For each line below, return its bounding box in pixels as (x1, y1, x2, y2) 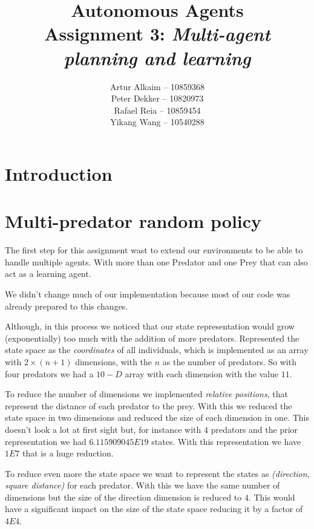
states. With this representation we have (151, 435, 301, 447)
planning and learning (64, 45, 251, 70)
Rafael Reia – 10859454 (114, 103, 201, 116)
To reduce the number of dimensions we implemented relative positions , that (5, 388, 288, 400)
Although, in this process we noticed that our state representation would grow (5, 320, 295, 333)
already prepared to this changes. (5, 299, 128, 312)
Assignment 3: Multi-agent (44, 21, 270, 47)
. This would (248, 490, 295, 503)
